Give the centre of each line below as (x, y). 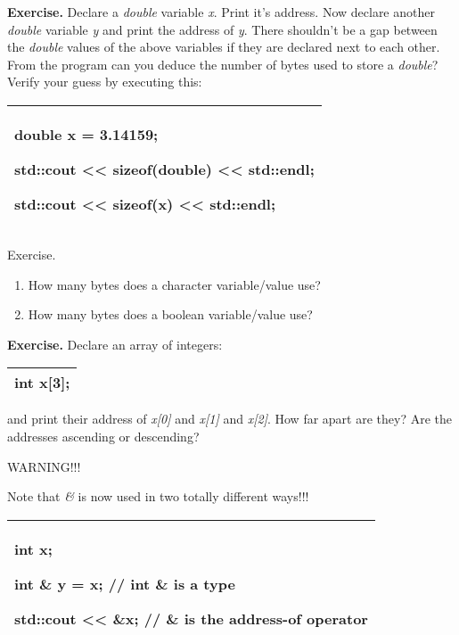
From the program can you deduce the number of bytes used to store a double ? (223, 64)
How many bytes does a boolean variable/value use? (170, 314)
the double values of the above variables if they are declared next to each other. (224, 47)
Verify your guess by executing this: (105, 82)
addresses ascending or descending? (103, 436)
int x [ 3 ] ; (42, 383)
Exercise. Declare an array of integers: (115, 344)
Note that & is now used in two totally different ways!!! (158, 496)
